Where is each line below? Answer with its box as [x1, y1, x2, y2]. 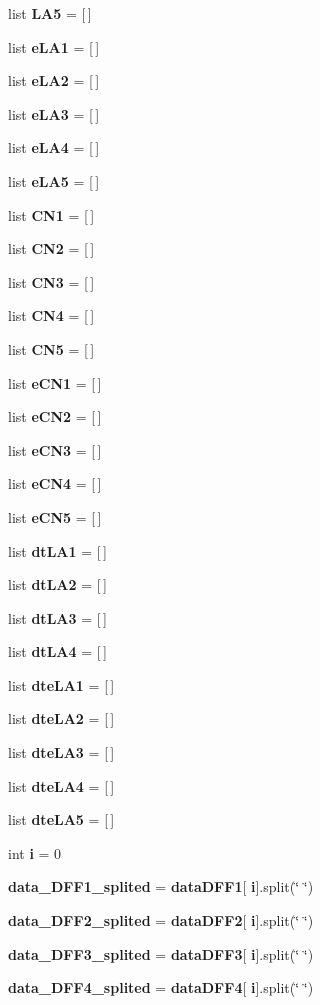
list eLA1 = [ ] [8, 36, 100, 57]
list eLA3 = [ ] [8, 103, 100, 124]
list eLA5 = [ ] [8, 170, 100, 191]
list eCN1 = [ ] [8, 372, 102, 393]
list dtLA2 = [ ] [8, 574, 107, 595]
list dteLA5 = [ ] [8, 809, 115, 830]
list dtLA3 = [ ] [8, 607, 107, 628]
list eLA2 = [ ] [8, 70, 100, 91]
